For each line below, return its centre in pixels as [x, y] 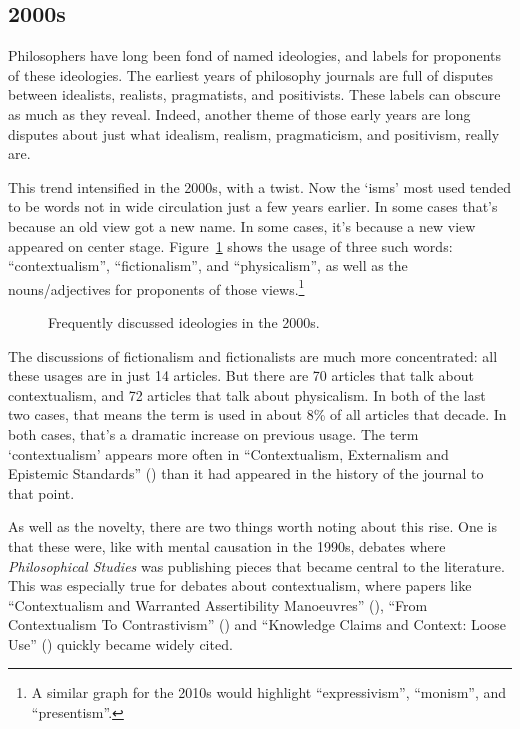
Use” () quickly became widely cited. [120, 643]
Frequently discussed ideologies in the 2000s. [184, 321]
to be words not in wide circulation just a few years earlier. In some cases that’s [253, 206]
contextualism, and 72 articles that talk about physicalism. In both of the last [247, 394]
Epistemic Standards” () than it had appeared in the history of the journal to [246, 473]
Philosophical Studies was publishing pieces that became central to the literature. [256, 565]
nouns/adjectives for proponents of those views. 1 [156, 287]
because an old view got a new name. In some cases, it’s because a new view [242, 225]
